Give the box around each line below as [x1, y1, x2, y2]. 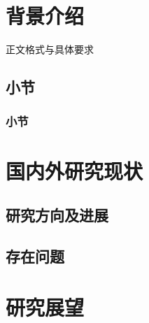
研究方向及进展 [6, 204, 108, 226]
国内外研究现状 [6, 156, 143, 185]
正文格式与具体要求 [6, 42, 94, 57]
